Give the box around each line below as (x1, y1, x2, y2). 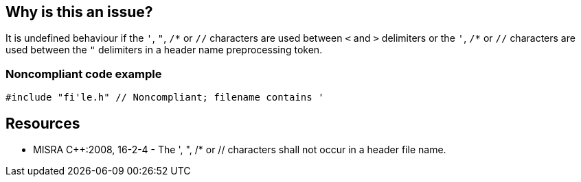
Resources (5, 114, 80, 132)
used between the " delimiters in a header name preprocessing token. (5, 44, 323, 56)
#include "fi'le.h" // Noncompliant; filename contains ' (5, 92, 324, 103)
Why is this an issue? (5, 3, 153, 21)
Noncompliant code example (5, 66, 162, 81)
